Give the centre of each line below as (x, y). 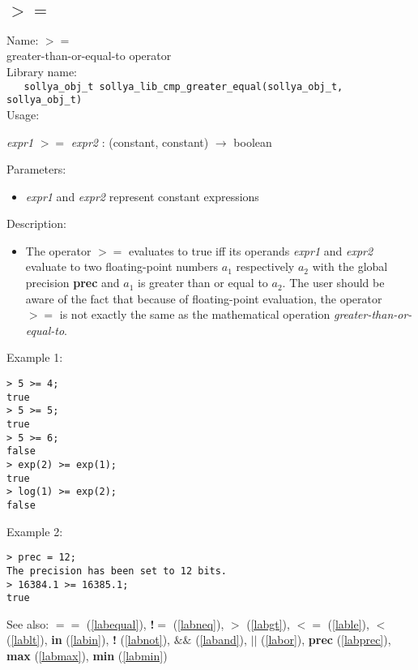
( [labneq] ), (198, 623)
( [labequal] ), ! (120, 623)
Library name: (42, 71)
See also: (28, 623)
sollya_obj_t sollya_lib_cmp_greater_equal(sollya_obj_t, (183, 86)
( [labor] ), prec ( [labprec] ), (326, 640)
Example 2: (35, 531)
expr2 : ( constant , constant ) (140, 142)
